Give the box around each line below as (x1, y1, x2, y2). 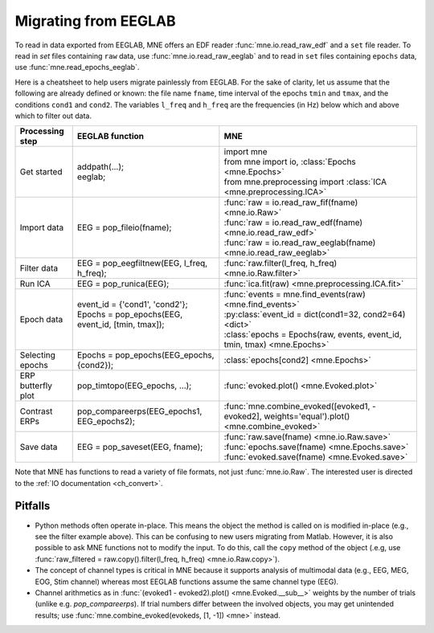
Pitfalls (14, 499, 51, 513)
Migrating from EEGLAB (14, 12, 176, 30)
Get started (19, 166, 63, 178)
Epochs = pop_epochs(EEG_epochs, (76, 349, 215, 361)
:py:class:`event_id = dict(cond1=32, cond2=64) (223, 309, 406, 321)
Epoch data (19, 314, 63, 325)
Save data (19, 442, 58, 453)
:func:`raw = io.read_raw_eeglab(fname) (223, 237, 376, 248)
